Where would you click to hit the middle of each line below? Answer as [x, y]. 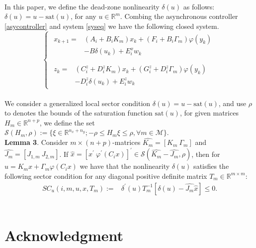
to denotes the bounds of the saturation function [79, 113]
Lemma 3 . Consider [36, 142]
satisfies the [211, 166]
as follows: [199, 6]
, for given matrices [209, 113]
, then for [206, 154]
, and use [232, 103]
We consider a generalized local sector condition [78, 103]
